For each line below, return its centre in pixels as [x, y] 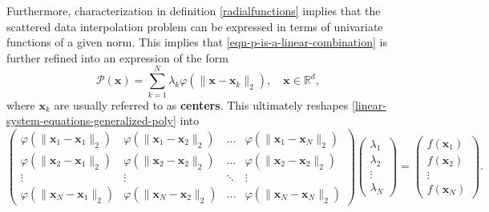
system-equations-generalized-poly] [91, 120]
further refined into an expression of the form [117, 57]
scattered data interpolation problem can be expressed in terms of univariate [195, 26]
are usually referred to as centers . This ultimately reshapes [201, 104]
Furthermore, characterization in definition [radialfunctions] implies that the [194, 10]
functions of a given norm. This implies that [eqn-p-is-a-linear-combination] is [197, 42]
